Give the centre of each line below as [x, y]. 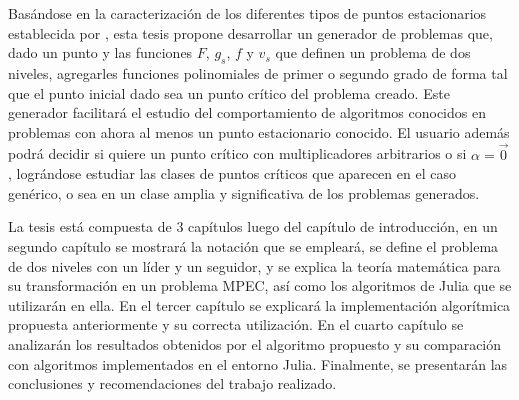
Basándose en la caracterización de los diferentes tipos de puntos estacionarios [247, 13]
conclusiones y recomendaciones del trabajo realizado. [172, 383]
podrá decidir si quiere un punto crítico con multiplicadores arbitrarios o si [237, 153]
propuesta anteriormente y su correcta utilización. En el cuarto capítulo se [236, 324]
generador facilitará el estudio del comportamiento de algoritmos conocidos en [247, 112]
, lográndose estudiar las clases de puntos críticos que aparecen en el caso [232, 173]
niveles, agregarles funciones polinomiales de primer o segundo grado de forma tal [258, 72]
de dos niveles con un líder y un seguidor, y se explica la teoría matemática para [254, 265]
